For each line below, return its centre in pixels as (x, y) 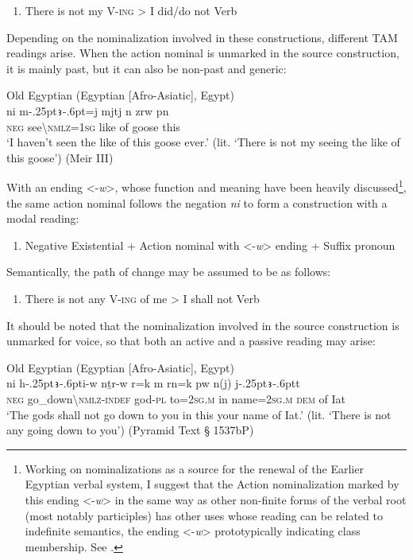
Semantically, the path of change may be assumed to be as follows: (169, 272)
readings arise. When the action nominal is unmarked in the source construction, (203, 53)
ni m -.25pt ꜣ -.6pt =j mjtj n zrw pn (88, 110)
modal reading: (43, 218)
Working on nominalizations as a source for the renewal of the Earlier (194, 468)
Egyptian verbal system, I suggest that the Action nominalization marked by (212, 484)
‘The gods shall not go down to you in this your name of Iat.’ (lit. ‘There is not (199, 414)
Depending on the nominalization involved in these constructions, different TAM (202, 37)
